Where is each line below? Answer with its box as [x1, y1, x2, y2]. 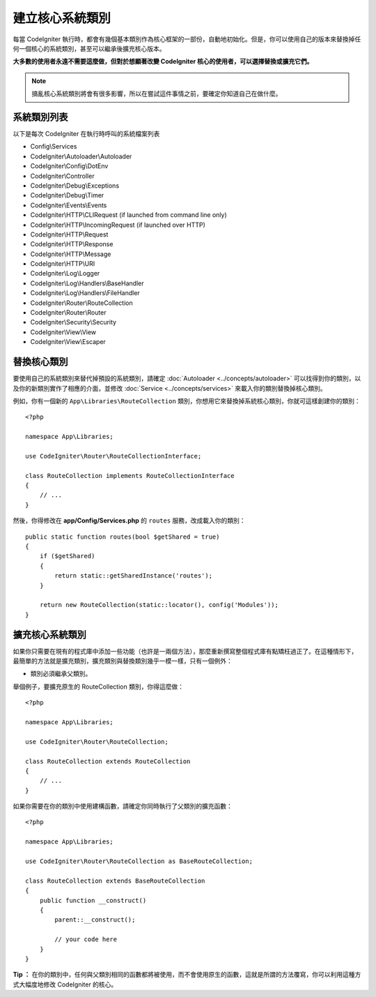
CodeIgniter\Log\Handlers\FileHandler [30, 289, 141, 297]
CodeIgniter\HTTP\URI [30, 260, 95, 268]
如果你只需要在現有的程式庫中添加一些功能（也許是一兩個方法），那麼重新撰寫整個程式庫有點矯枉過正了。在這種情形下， [13, 647, 358, 655]
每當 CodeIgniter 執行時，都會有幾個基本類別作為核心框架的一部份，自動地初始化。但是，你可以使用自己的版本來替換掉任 [13, 35, 361, 43]
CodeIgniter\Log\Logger [30, 269, 100, 278]
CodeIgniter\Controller [30, 172, 95, 180]
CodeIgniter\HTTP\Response [30, 240, 113, 248]
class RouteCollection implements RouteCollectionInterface [25, 472, 235, 479]
